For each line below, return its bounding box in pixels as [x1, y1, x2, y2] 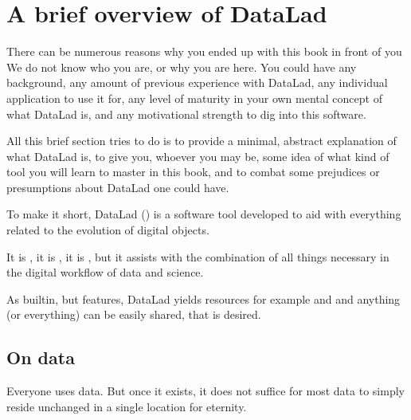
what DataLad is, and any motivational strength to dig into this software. [6, 105, 366, 122]
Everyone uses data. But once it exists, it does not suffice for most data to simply [6, 383, 405, 399]
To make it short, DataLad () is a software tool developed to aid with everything [6, 206, 401, 222]
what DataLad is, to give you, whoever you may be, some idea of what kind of [6, 147, 389, 164]
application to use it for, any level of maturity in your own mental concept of [6, 89, 382, 106]
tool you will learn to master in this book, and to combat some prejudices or [6, 163, 380, 180]
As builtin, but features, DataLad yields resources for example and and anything [6, 290, 401, 307]
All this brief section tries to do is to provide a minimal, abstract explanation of [6, 132, 397, 149]
